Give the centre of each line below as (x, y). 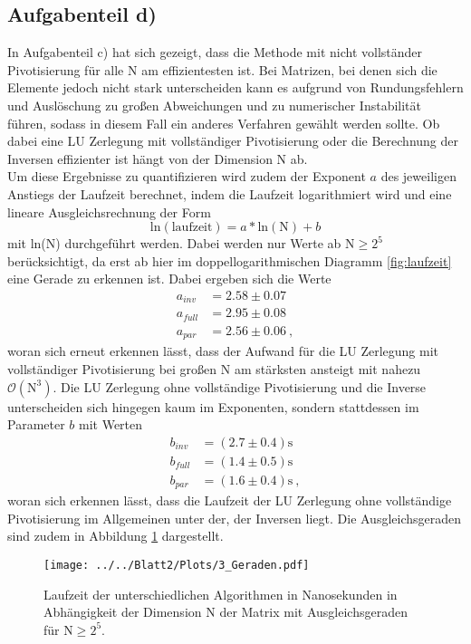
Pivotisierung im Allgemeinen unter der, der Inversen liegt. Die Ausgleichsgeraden (235, 518)
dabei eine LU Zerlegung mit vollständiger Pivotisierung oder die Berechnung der (233, 141)
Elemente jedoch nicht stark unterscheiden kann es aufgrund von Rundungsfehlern (235, 87)
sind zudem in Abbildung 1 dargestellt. (115, 536)
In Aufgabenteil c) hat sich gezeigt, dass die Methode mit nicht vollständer (215, 52)
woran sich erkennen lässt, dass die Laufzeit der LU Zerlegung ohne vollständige (230, 500)
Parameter (36, 424)
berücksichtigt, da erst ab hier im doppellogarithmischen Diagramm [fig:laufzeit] (230, 260)
